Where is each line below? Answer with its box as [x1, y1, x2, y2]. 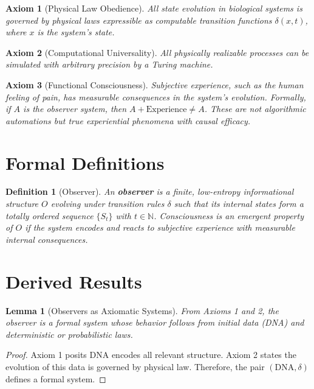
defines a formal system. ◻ [5, 372, 106, 385]
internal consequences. [5, 233, 88, 245]
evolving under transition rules [50, 197, 165, 210]
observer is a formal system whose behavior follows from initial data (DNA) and [5, 316, 304, 329]
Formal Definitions [5, 150, 165, 175]
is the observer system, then [23, 102, 127, 115]
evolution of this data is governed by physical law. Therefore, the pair [5, 360, 265, 373]
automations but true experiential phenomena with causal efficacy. [5, 114, 251, 127]
